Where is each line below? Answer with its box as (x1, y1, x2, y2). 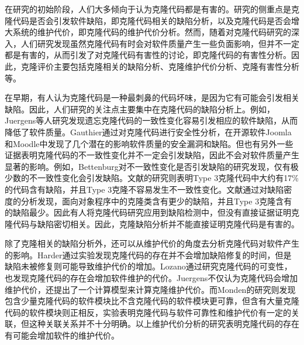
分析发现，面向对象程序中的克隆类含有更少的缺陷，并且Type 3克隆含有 (20, 194, 292, 207)
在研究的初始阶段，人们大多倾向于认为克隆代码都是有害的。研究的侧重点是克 (5, 3, 299, 15)
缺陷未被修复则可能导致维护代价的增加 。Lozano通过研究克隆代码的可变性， (5, 260, 292, 272)
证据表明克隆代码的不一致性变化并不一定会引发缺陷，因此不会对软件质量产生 (5, 149, 299, 161)
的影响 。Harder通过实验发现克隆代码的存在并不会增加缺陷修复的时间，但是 (5, 248, 292, 261)
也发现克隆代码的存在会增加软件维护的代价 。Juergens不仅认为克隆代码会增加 (5, 272, 298, 284)
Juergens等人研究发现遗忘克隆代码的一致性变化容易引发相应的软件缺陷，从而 (5, 114, 298, 127)
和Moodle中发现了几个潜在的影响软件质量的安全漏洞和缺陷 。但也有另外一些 (5, 137, 293, 149)
